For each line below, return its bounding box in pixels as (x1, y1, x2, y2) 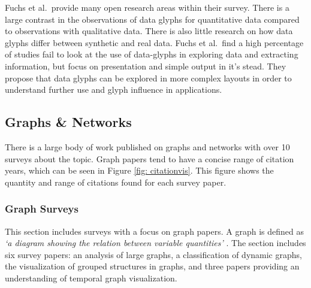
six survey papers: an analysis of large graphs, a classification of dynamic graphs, (5, 248, 302, 260)
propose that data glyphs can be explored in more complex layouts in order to (5, 71, 292, 84)
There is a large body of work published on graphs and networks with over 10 (5, 140, 290, 153)
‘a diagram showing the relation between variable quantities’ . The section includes (5, 237, 306, 249)
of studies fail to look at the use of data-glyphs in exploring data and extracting (5, 48, 298, 60)
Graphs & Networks (5, 113, 132, 131)
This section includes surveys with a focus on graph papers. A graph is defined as (5, 225, 304, 237)
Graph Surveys (5, 201, 78, 216)
